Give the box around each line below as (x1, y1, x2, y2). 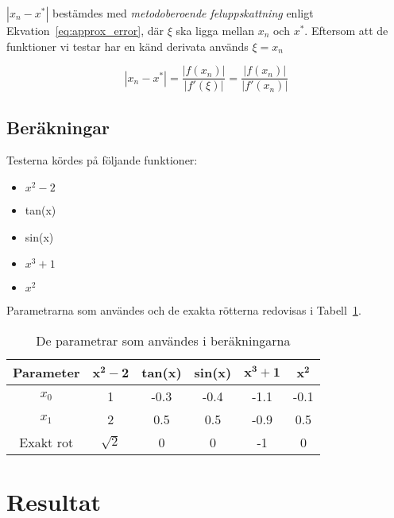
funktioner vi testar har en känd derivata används (6, 37, 249, 54)
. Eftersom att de (304, 22, 388, 38)
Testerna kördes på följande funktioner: (6, 152, 198, 168)
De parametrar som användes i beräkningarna (36, 331, 291, 350)
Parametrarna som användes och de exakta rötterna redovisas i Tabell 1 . (6, 302, 361, 319)
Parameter (13, 362, 80, 381)
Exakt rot (19, 432, 74, 451)
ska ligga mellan (176, 22, 254, 38)
